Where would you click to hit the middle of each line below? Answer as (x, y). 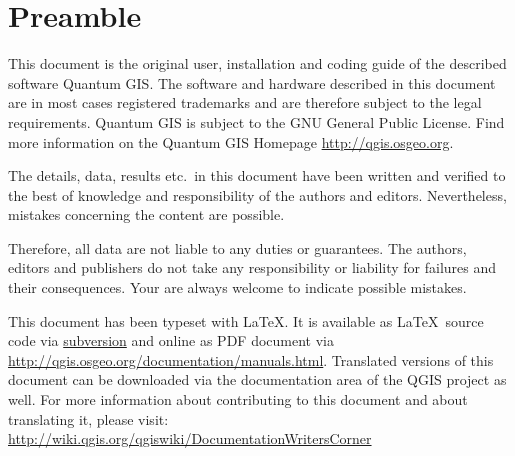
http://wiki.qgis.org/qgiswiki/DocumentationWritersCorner (190, 438)
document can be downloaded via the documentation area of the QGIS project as (257, 379)
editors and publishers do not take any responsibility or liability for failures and (252, 267)
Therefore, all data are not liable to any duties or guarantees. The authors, (237, 247)
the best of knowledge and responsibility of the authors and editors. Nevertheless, (257, 194)
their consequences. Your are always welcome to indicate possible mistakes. (237, 287)
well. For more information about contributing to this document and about (238, 399)
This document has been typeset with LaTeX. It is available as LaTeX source (246, 320)
